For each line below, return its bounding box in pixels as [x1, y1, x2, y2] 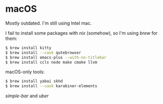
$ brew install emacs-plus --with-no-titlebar [5, 55, 107, 60]
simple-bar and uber [5, 93, 49, 99]
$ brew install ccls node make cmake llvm [5, 59, 97, 65]
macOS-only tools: [5, 69, 45, 75]
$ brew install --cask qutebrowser [5, 50, 81, 55]
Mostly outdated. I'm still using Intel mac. [5, 20, 92, 26]
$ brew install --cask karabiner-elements [5, 84, 97, 89]
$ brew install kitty [5, 45, 52, 50]
